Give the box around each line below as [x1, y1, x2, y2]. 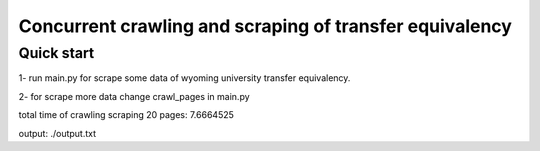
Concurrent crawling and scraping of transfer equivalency [18, 15, 512, 37]
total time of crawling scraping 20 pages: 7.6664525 [18, 109, 235, 121]
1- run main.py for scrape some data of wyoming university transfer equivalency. [18, 72, 351, 84]
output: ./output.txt [18, 127, 97, 139]
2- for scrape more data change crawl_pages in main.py [18, 90, 250, 102]
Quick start [18, 44, 95, 62]
